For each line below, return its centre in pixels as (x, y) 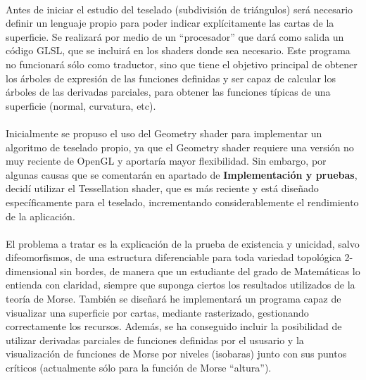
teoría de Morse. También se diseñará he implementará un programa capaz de (173, 299)
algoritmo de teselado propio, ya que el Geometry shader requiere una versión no (180, 147)
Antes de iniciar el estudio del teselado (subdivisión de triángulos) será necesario (179, 9)
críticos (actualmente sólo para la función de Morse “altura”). (139, 368)
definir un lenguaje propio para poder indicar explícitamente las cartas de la (170, 23)
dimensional (31, 271)
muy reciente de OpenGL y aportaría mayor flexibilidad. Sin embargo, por (166, 161)
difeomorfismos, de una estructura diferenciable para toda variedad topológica (173, 257)
